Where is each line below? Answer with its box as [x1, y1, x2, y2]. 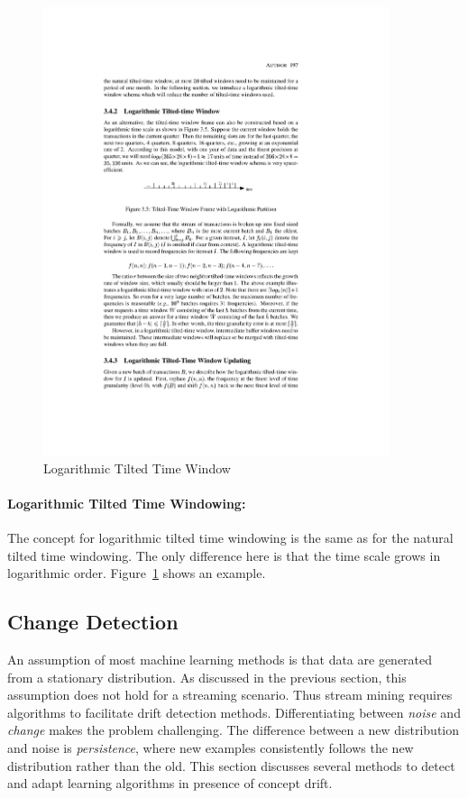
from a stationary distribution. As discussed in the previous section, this [7, 667, 407, 686]
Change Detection [7, 608, 179, 636]
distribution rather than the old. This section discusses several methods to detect [7, 756, 455, 775]
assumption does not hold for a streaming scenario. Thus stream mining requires [7, 685, 453, 704]
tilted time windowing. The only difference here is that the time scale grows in [7, 546, 441, 564]
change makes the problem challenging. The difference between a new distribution [7, 720, 460, 739]
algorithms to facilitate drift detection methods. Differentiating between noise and [7, 702, 461, 721]
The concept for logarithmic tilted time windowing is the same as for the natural [7, 528, 454, 547]
